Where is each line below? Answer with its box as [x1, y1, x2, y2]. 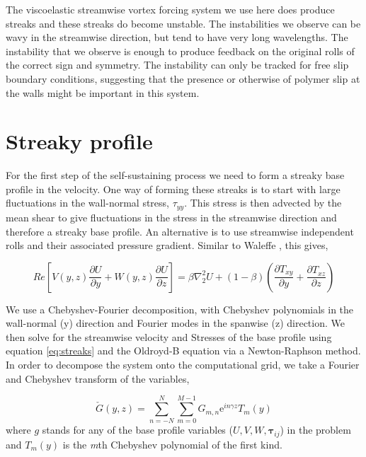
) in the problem [280, 422, 351, 437]
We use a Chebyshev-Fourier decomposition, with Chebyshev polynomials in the [6, 301, 354, 316]
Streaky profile [6, 127, 153, 156]
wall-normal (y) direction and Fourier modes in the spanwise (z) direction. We [6, 316, 345, 330]
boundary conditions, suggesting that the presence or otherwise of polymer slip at [6, 71, 360, 86]
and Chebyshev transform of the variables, [6, 371, 190, 386]
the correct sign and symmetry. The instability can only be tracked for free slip [6, 57, 349, 72]
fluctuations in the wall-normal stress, [6, 195, 169, 210]
